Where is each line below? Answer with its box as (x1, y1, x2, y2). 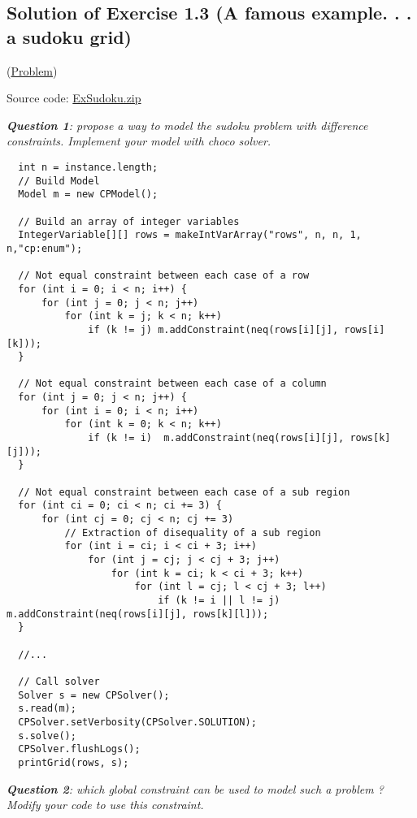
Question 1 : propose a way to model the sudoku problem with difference (7, 116, 368, 133)
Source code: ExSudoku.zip (7, 89, 141, 106)
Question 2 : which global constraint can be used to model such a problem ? (7, 780, 384, 797)
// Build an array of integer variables (18, 215, 240, 227)
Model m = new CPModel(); (18, 188, 159, 201)
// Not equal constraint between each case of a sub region (18, 486, 350, 498)
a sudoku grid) (7, 24, 132, 49)
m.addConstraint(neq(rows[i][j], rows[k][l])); (7, 608, 269, 620)
